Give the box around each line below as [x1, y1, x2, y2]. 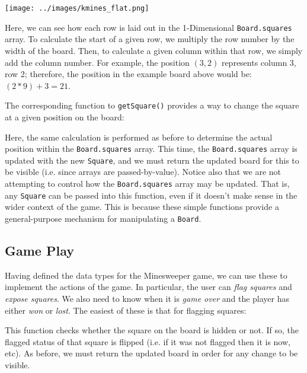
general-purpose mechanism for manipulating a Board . [5, 212, 202, 224]
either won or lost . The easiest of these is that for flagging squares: [5, 304, 247, 316]
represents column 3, [221, 56, 296, 68]
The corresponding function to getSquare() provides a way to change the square [5, 99, 299, 111]
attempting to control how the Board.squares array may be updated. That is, [5, 177, 290, 190]
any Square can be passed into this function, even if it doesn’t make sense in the [5, 189, 298, 201]
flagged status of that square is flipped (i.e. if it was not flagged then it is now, [5, 335, 290, 348]
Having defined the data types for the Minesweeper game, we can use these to [5, 269, 287, 281]
